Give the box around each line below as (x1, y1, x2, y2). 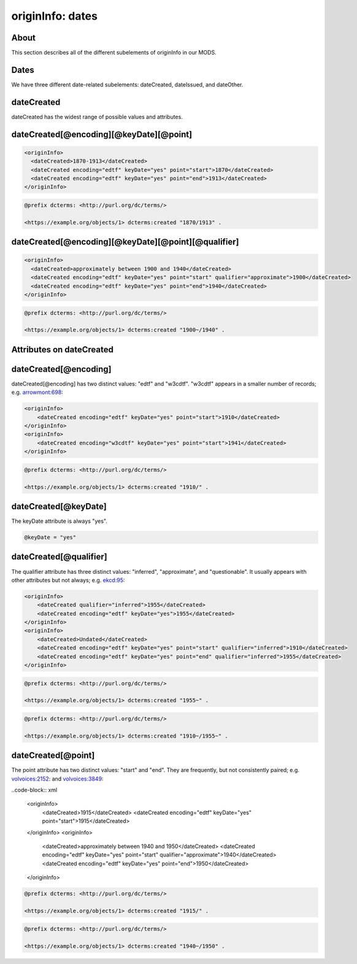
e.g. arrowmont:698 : (11, 388, 64, 396)
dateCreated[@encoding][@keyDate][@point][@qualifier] (11, 237, 239, 247)
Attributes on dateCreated (11, 344, 113, 355)
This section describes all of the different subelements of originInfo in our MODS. (11, 49, 217, 56)
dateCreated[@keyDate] (11, 501, 107, 512)
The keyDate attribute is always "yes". (11, 517, 107, 525)
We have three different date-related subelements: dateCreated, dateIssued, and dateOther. (11, 80, 244, 88)
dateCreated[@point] (11, 750, 95, 761)
